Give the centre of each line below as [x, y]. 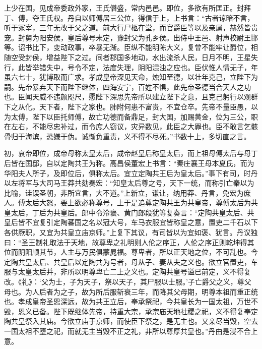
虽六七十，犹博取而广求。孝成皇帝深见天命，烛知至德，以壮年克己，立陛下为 [131, 77]
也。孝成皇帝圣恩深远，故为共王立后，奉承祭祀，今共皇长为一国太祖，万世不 [131, 301]
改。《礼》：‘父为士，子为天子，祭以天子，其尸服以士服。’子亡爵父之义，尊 [124, 282]
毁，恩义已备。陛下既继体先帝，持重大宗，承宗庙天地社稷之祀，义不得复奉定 [131, 311]
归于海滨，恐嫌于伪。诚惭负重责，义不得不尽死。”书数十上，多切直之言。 [131, 136]
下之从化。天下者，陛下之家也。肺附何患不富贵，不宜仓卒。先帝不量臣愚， [127, 106]
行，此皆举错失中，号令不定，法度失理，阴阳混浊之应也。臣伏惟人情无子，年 [131, 67]
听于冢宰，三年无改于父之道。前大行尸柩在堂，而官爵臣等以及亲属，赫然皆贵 [131, 27]
